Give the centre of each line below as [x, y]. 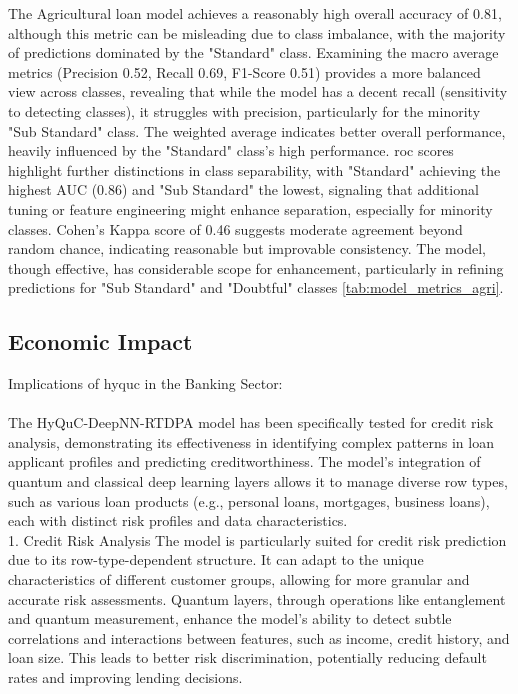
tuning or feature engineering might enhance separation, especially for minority [250, 208]
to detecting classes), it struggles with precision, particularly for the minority [244, 110]
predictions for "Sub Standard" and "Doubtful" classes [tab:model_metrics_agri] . [256, 287]
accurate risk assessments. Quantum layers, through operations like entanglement [257, 598]
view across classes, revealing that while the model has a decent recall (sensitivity [258, 91]
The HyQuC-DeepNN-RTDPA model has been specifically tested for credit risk [251, 422]
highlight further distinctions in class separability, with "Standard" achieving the [254, 169]
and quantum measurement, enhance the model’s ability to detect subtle [230, 618]
